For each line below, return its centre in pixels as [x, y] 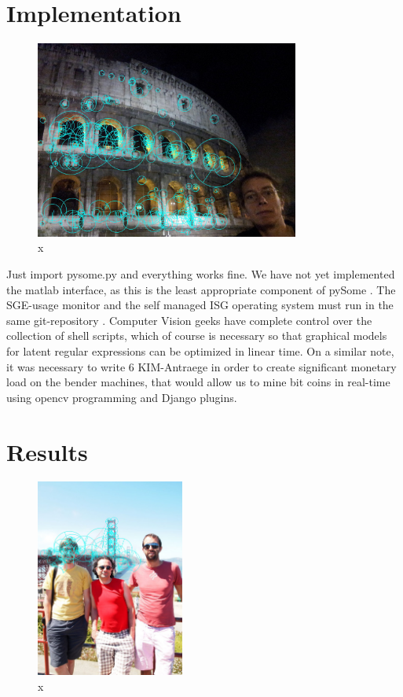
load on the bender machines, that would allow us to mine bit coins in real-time [198, 382]
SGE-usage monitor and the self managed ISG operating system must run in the [200, 305]
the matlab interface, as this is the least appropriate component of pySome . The [201, 289]
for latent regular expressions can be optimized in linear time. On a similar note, [200, 350]
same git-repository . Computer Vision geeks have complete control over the [189, 320]
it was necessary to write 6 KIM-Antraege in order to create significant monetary [201, 366]
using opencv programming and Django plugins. [122, 397]
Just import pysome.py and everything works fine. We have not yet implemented [201, 273]
